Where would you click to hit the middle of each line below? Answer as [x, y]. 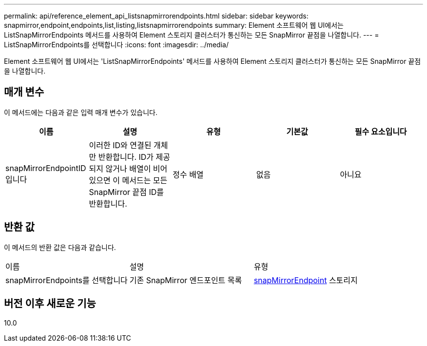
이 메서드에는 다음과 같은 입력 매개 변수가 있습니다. [81, 112]
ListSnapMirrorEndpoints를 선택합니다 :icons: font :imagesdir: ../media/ [116, 45]
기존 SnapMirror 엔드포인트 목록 [186, 280]
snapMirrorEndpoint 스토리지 [306, 280]
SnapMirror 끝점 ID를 [126, 192]
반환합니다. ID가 [126, 157]
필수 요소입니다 [381, 131]
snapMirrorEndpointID [46, 168]
